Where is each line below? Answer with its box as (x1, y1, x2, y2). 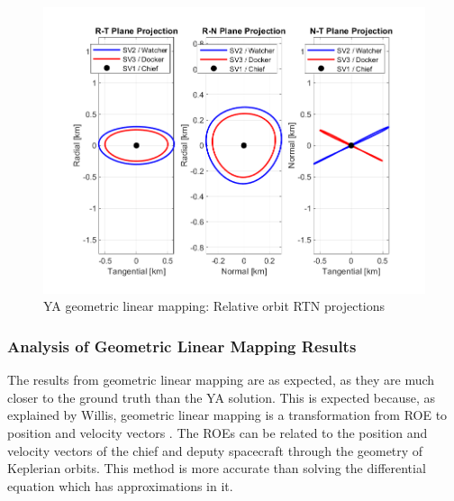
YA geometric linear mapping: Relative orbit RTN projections (43, 296, 386, 315)
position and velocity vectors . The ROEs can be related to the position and (7, 424, 428, 442)
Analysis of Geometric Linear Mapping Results (7, 334, 357, 357)
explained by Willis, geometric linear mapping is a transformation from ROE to (7, 405, 448, 424)
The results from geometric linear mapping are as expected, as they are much (7, 370, 435, 389)
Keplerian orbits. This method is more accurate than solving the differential (7, 459, 426, 478)
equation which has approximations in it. (7, 476, 233, 495)
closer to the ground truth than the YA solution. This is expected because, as (7, 387, 436, 406)
